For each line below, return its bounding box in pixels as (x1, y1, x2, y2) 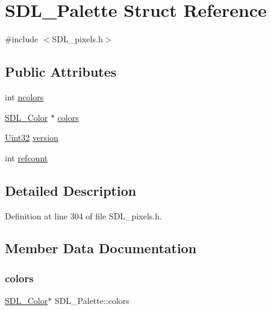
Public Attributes (5, 62, 117, 81)
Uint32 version (5, 131, 58, 144)
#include (5, 33, 39, 45)
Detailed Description (5, 181, 137, 199)
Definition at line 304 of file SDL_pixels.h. (5, 209, 162, 222)
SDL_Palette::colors (54, 294, 129, 307)
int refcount (5, 151, 48, 164)
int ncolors (5, 90, 44, 103)
